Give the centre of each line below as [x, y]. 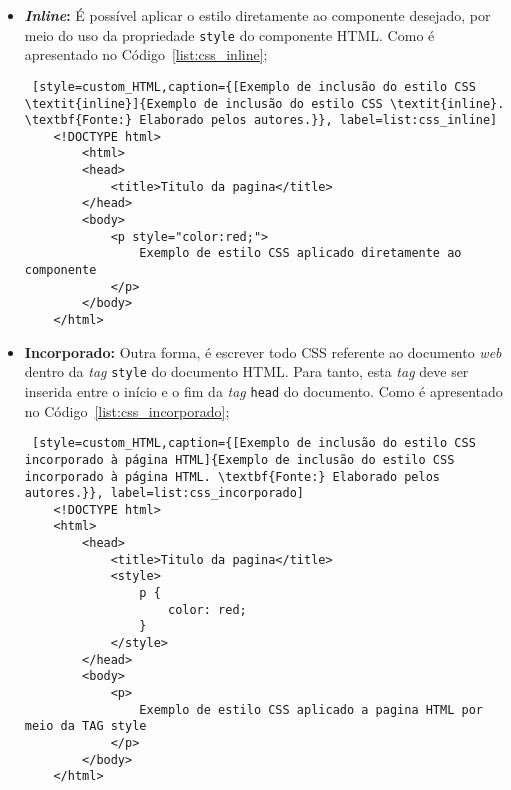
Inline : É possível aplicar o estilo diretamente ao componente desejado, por [257, 15]
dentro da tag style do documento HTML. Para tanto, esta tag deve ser [246, 371]
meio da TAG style [85, 726]
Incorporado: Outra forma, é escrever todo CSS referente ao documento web [263, 351]
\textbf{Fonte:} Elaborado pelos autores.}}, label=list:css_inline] [261, 120]
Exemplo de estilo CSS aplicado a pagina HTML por [311, 709]
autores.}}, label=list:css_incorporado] [164, 493]
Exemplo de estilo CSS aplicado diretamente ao [300, 253]
